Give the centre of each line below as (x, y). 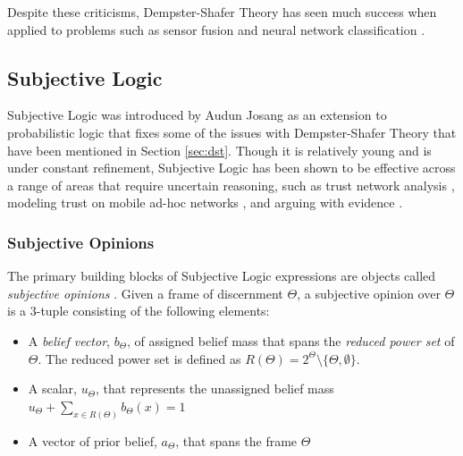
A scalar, (52, 388)
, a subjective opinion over (369, 293)
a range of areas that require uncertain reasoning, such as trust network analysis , (231, 185)
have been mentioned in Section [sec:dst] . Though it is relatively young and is (219, 150)
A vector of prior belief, (93, 440)
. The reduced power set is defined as (139, 358)
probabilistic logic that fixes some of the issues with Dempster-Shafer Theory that (232, 132)
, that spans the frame (236, 440)
